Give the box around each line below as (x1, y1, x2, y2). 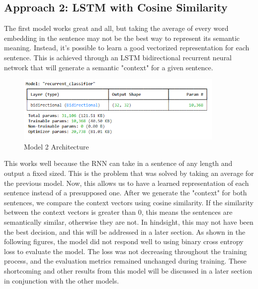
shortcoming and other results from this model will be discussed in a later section (4, 265, 252, 276)
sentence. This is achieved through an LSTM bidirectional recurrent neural (4, 52, 232, 62)
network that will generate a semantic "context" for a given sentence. (4, 62, 213, 72)
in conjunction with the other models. (4, 275, 119, 286)
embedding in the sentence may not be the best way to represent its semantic (4, 32, 240, 43)
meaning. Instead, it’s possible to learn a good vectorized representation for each (4, 42, 250, 53)
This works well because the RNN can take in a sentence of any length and (4, 158, 233, 168)
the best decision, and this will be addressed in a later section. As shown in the (4, 226, 246, 237)
